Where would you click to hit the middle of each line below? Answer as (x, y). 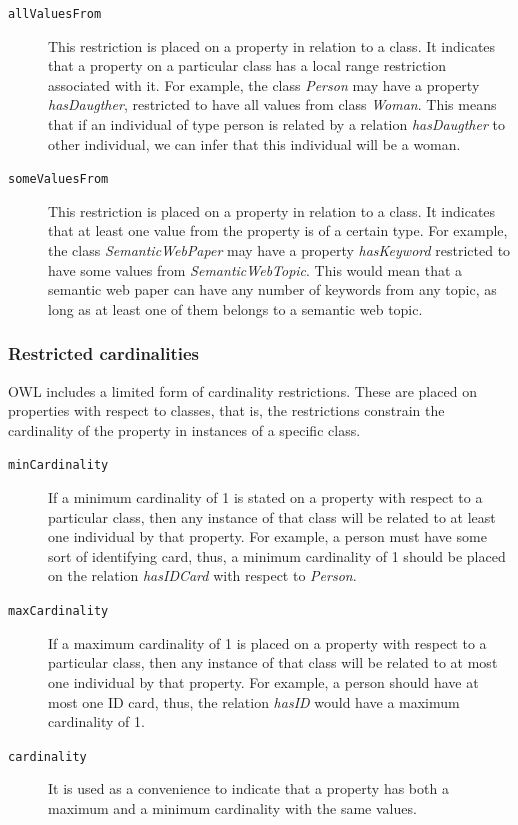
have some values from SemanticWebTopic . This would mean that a (255, 269)
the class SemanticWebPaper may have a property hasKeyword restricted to (279, 250)
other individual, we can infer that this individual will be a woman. (254, 143)
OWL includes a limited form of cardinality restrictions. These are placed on (242, 390)
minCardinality (58, 465)
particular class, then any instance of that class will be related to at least (272, 516)
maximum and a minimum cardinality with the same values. (232, 807)
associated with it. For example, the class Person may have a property (264, 84)
